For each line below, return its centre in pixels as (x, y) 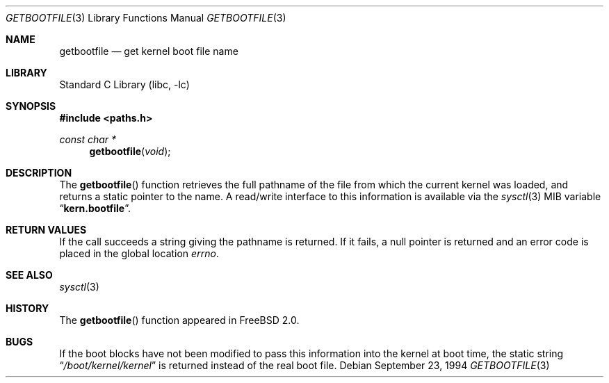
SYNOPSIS (31, 106)
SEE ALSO (29, 275)
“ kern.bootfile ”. (95, 208)
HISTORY (27, 308)
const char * (88, 139)
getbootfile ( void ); (130, 151)
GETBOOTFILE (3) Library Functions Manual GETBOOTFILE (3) (146, 18)
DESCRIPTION (39, 173)
